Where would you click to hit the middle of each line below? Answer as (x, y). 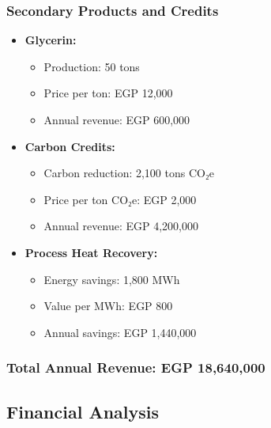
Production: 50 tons (92, 66)
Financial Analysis (83, 411)
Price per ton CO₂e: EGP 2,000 (120, 199)
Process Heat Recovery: (91, 252)
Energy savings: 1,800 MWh (112, 279)
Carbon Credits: (70, 146)
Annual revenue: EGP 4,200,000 (121, 226)
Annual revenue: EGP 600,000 (117, 119)
